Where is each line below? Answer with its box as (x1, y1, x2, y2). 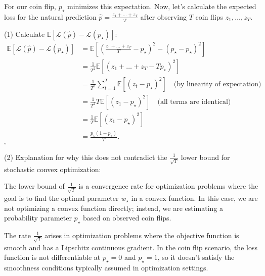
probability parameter (4, 212, 72, 223)
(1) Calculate (4, 28, 45, 39)
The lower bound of (4, 181, 65, 191)
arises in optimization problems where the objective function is (45, 230, 239, 240)
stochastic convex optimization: (4, 163, 101, 174)
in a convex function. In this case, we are (131, 192, 258, 203)
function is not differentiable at (4, 252, 101, 262)
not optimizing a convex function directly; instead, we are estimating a (4, 202, 224, 213)
